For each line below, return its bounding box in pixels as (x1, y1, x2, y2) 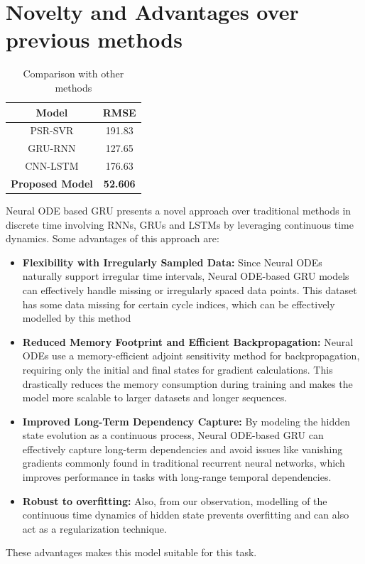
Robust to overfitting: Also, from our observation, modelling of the (22, 493, 327, 508)
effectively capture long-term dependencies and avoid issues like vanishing (22, 441, 343, 456)
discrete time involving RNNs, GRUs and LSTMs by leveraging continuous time (6, 217, 354, 232)
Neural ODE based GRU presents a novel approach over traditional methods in (6, 202, 352, 217)
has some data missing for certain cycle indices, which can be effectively (22, 296, 335, 311)
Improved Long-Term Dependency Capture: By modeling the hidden (22, 413, 351, 428)
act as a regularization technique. (22, 521, 167, 536)
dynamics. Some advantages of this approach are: (6, 231, 219, 246)
